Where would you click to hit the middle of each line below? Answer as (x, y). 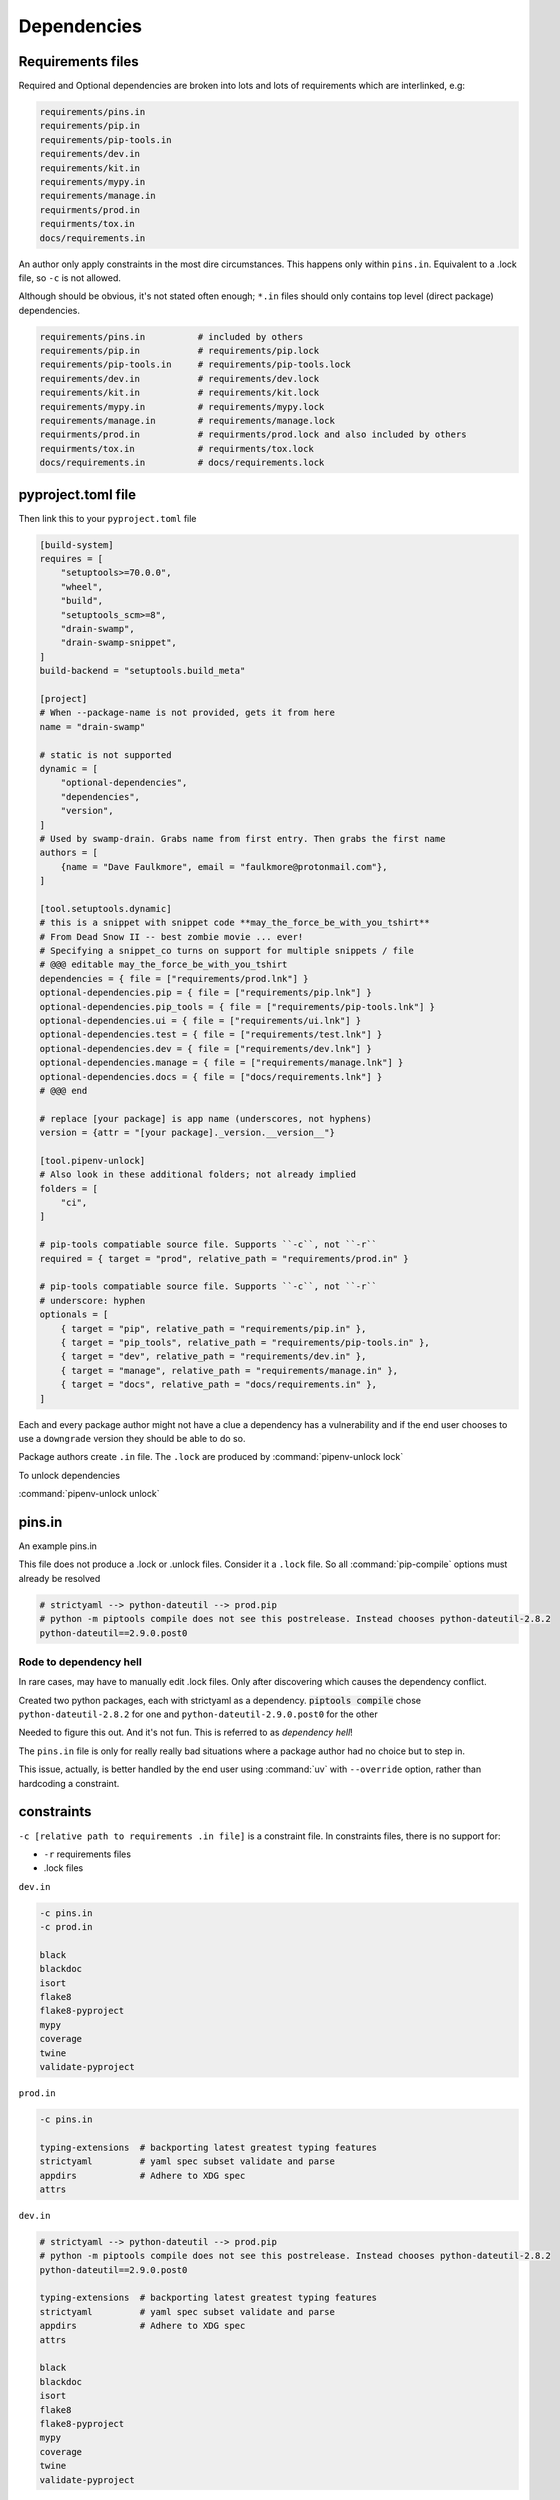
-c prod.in (66, 1927)
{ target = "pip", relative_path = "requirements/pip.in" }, (213, 1328)
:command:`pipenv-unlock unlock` (89, 1494)
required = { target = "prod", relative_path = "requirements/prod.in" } (224, 1258)
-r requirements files (87, 1854)
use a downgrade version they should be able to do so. (132, 1438)
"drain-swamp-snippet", (118, 643)
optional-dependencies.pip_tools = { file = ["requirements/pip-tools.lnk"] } (237, 1006)
